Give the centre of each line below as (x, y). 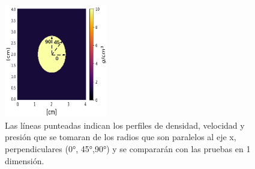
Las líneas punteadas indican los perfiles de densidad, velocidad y (125, 125)
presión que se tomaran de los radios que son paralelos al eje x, (121, 137)
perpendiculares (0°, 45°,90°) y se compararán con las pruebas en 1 (128, 149)
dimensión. (25, 160)
